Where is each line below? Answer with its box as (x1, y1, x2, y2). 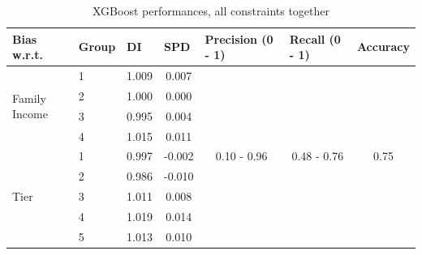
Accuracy (356, 38, 410, 55)
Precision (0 (205, 30, 273, 47)
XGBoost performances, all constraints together (92, 2, 330, 19)
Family (12, 89, 46, 106)
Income (12, 105, 48, 122)
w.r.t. (12, 46, 43, 63)
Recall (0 (289, 30, 341, 47)
